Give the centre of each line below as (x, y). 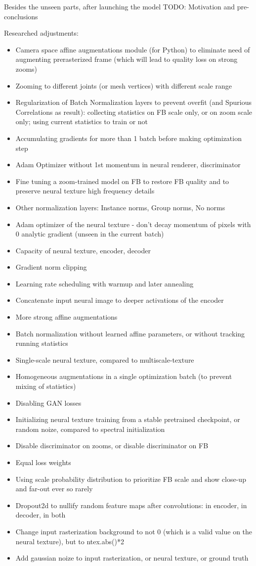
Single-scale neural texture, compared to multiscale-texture (105, 359)
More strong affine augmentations (66, 317)
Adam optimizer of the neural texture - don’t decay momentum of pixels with (133, 224)
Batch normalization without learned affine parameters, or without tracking (130, 333)
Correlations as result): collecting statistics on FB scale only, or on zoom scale (134, 112)
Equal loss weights (43, 462)
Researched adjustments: (41, 33)
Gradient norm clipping (51, 267)
